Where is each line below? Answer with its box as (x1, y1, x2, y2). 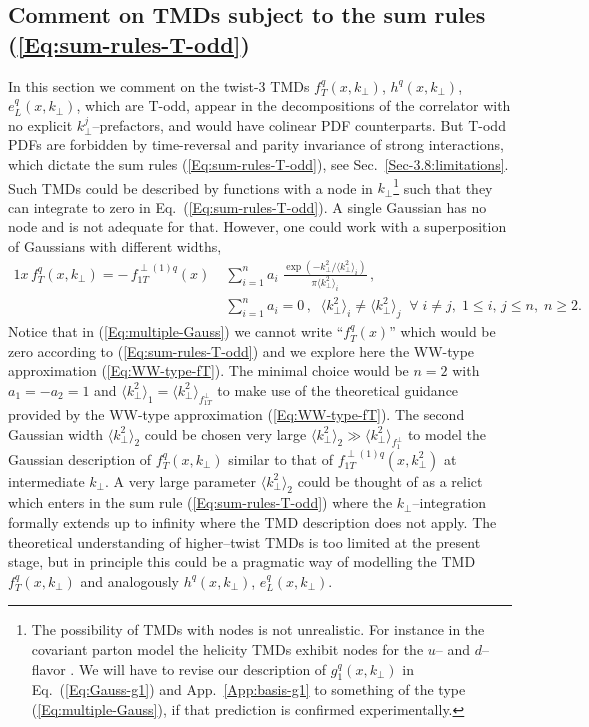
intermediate (8, 470, 85, 491)
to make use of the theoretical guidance (217, 379, 459, 400)
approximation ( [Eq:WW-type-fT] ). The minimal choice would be (8, 360, 409, 381)
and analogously (80, 570, 179, 591)
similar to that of (228, 448, 333, 469)
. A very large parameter (105, 470, 257, 491)
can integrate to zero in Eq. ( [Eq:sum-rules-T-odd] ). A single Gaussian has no (8, 196, 487, 217)
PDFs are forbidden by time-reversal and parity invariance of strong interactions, (8, 134, 504, 155)
